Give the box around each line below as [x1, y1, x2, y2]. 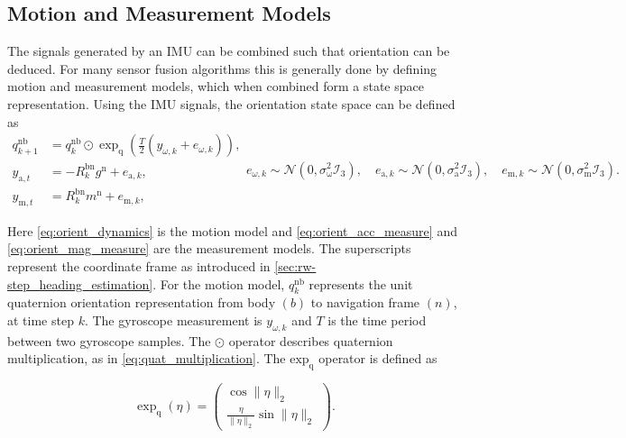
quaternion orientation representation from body [7, 293, 276, 312]
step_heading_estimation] [7, 274, 153, 293]
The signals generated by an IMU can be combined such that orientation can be [7, 41, 450, 60]
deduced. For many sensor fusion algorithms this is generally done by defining [7, 59, 437, 78]
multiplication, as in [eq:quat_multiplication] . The [7, 349, 286, 368]
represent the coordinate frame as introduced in [7, 257, 271, 276]
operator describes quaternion [228, 331, 393, 350]
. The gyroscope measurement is [84, 311, 262, 330]
